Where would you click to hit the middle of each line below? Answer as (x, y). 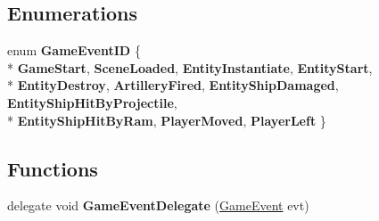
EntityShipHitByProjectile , (92, 102)
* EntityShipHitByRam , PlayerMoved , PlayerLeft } (167, 120)
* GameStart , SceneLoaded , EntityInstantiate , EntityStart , (190, 67)
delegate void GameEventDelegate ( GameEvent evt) (158, 205)
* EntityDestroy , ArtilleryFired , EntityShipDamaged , (173, 85)
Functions (53, 168)
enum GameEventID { (74, 50)
